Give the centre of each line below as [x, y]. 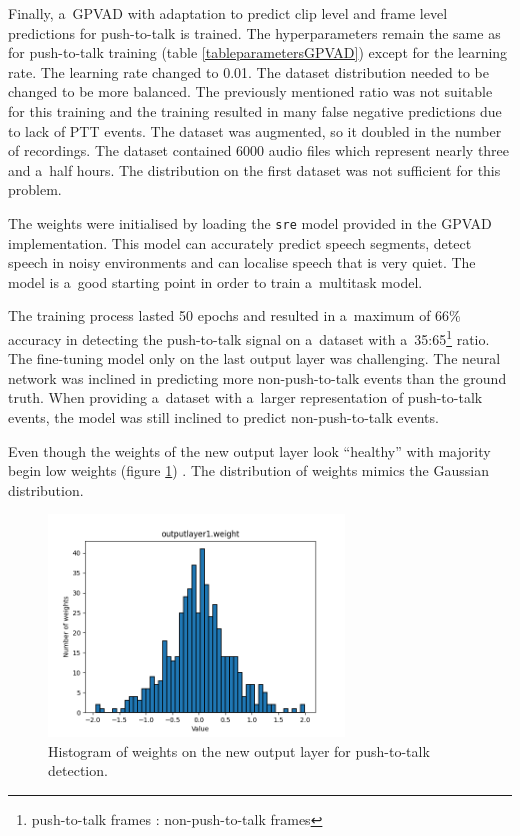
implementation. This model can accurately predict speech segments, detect [240, 242]
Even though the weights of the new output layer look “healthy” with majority [249, 450]
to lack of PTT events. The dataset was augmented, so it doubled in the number [255, 130]
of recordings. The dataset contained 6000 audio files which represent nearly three [259, 150]
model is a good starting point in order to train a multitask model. [215, 281]
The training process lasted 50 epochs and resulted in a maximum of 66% [234, 315]
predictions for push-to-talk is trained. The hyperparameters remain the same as [254, 32]
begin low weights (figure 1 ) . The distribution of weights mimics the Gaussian [248, 470]
